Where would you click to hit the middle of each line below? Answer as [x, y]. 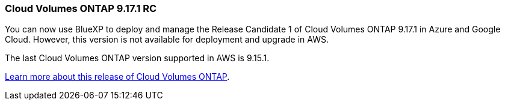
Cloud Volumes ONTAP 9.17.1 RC [81, 8]
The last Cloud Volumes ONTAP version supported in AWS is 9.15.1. [137, 58]
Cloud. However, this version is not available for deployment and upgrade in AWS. [167, 40]
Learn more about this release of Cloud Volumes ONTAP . [117, 77]
